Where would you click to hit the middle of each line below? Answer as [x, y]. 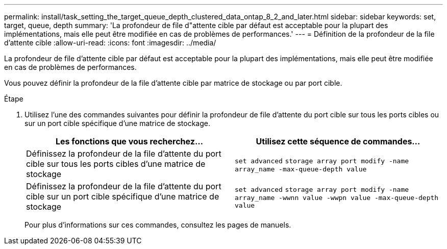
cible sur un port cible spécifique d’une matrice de [123, 196]
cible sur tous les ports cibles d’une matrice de [116, 164]
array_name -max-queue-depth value [301, 169]
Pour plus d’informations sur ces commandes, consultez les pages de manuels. [158, 225]
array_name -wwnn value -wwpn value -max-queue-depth [337, 198]
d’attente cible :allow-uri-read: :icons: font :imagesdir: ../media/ [110, 43]
